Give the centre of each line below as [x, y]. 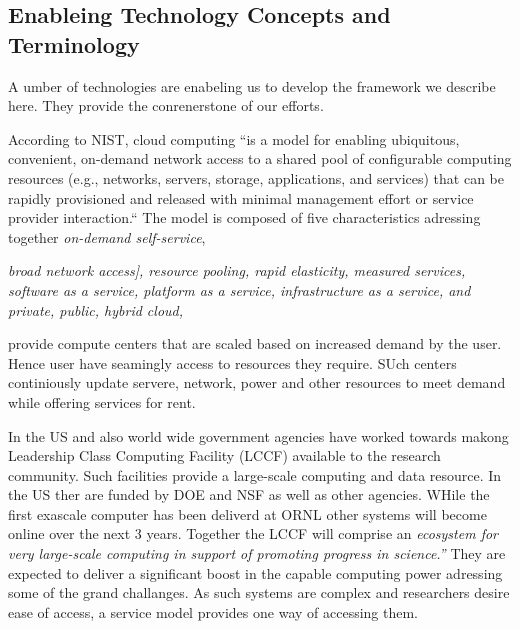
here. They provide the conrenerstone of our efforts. [166, 105]
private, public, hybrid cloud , [96, 309]
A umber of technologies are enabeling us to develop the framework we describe [252, 85]
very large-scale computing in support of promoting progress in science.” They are [257, 553]
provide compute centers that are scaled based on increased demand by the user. [255, 343]
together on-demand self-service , [107, 236]
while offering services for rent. [102, 401]
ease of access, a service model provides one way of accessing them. [213, 611]
